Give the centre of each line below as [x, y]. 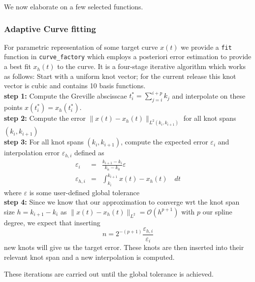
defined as [89, 153]
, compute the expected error [164, 142]
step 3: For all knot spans [44, 142]
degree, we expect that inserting [52, 222]
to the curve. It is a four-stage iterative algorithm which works [151, 66]
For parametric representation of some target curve [81, 47]
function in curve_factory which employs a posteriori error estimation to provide [128, 56]
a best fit [17, 66]
